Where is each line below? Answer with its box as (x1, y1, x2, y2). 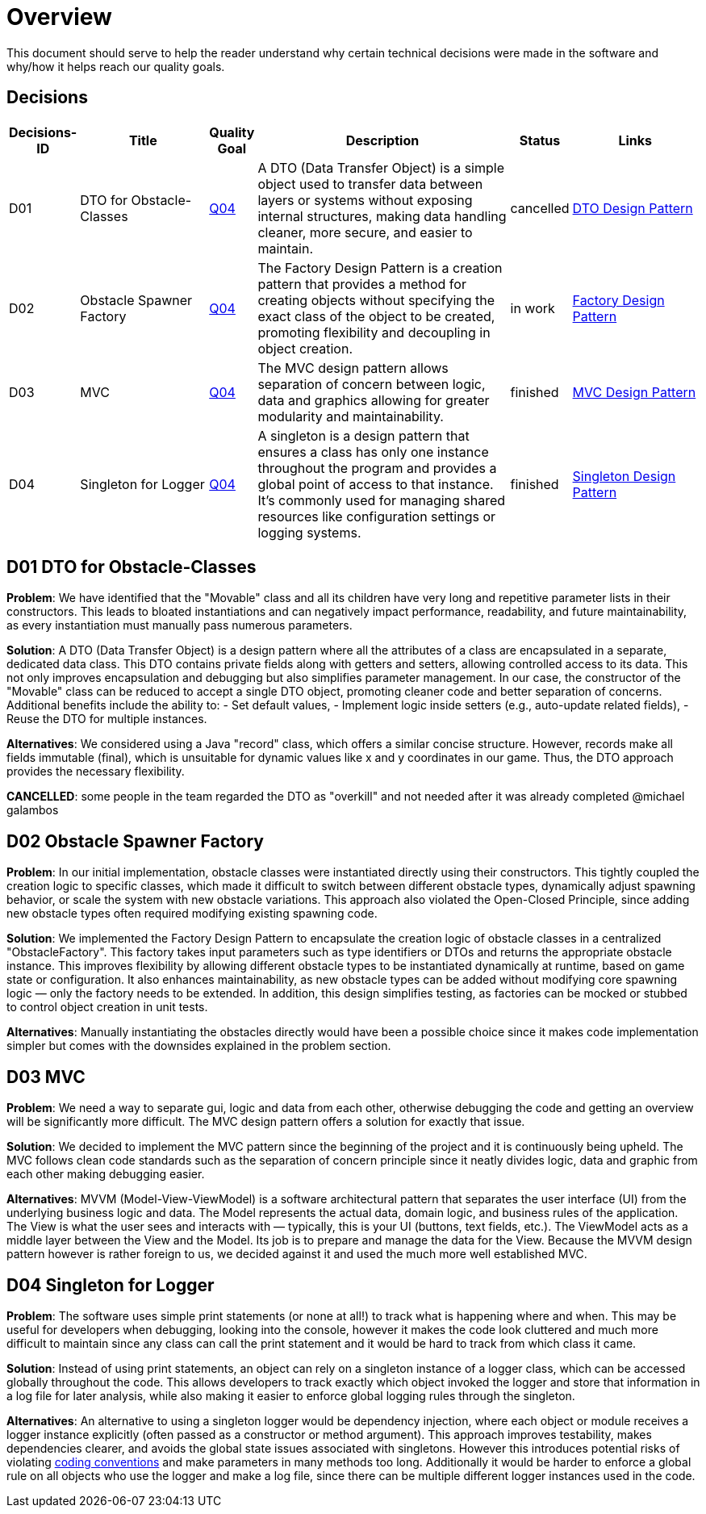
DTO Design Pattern (572, 199, 693, 216)
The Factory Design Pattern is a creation (257, 259, 503, 276)
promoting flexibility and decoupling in (257, 324, 491, 341)
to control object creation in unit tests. (6, 1000, 208, 1014)
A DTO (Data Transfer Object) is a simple (257, 159, 504, 176)
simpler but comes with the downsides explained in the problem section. (6, 1039, 391, 1053)
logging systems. (257, 524, 361, 541)
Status (519, 132, 561, 148)
